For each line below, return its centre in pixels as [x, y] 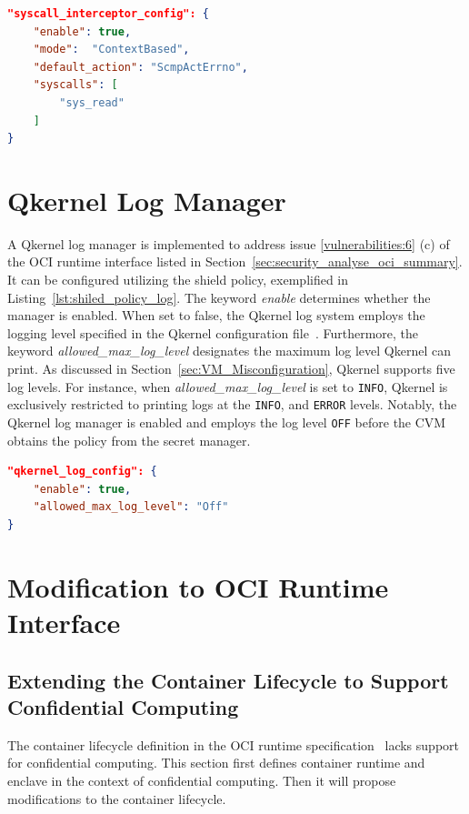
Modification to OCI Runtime [198, 586]
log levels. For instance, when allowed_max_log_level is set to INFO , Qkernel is [228, 386]
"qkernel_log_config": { [82, 472]
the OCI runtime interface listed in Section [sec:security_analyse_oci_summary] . [235, 261]
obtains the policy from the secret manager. [129, 440]
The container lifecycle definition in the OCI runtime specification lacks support [233, 744]
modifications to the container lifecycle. [117, 798]
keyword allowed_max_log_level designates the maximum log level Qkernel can [229, 351]
